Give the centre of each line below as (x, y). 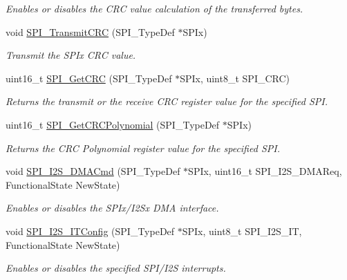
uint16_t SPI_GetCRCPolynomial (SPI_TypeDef (113, 124)
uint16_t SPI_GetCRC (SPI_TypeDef (89, 78)
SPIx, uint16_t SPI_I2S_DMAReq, (265, 171)
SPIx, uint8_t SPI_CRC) (235, 78)
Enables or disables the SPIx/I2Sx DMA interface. (112, 208)
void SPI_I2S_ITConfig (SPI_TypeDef (90, 231)
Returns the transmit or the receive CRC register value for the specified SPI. (167, 101)
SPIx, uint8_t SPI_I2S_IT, (242, 231)
